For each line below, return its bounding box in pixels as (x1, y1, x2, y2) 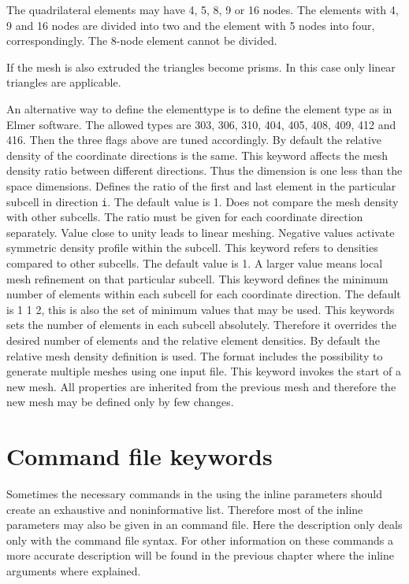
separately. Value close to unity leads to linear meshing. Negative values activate (6, 224, 395, 240)
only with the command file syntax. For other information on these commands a (6, 531, 393, 548)
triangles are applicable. (6, 74, 121, 91)
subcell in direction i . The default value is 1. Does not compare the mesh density (6, 193, 399, 209)
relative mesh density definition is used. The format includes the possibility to (6, 347, 383, 364)
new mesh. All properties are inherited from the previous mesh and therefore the (6, 378, 396, 394)
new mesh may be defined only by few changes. (6, 394, 234, 410)
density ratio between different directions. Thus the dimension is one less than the (6, 162, 403, 179)
